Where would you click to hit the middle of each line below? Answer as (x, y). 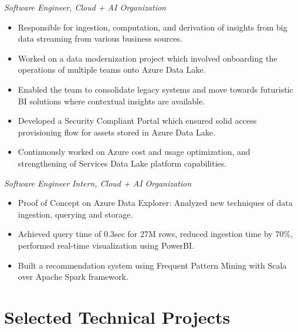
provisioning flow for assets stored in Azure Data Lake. (116, 132)
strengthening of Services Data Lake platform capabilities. (122, 163)
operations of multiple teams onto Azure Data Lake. (112, 70)
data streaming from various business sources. (100, 38)
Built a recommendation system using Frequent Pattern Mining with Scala (152, 265)
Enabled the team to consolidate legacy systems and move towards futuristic (155, 89)
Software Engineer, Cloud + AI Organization (85, 7)
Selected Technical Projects (117, 316)
